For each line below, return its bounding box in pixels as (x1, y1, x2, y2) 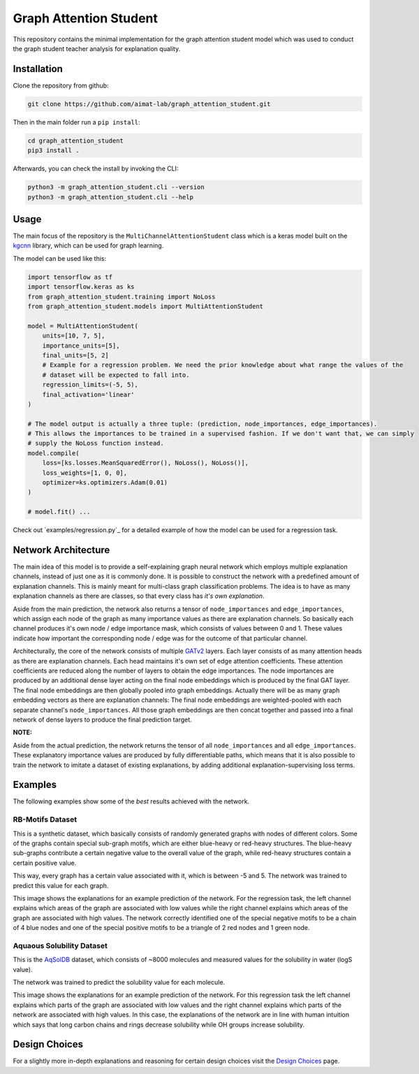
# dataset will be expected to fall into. (42, 371, 190, 379)
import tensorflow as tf (27, 273, 113, 281)
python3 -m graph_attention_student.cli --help (27, 193, 193, 201)
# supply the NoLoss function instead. (27, 439, 164, 447)
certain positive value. (13, 859, 77, 867)
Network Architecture (13, 544, 110, 556)
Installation (13, 63, 63, 75)
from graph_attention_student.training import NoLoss (27, 292, 216, 301)
